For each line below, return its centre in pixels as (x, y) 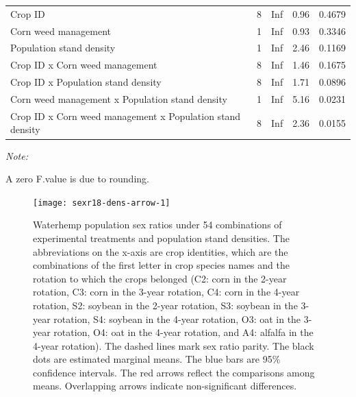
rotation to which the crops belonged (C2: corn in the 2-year (160, 278)
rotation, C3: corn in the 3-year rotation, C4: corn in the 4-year (166, 292)
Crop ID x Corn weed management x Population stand (126, 116)
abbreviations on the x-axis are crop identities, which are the (161, 251)
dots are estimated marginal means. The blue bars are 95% (157, 359)
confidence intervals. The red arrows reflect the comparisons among (174, 372)
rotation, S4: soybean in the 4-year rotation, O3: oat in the (177, 318)
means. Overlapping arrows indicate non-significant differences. (165, 386)
